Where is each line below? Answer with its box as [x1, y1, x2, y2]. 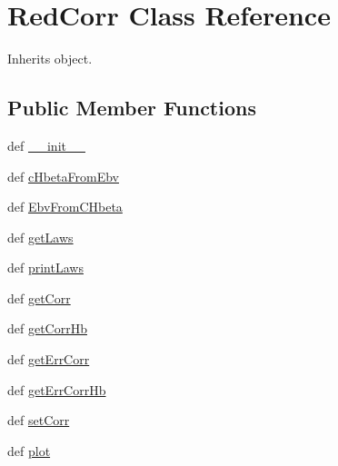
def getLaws [7, 227, 74, 246]
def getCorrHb [7, 319, 87, 338]
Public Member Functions [7, 94, 256, 122]
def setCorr [7, 411, 70, 430]
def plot [7, 441, 51, 460]
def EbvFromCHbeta [7, 197, 123, 216]
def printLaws [7, 258, 84, 277]
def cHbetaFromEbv [7, 166, 119, 185]
